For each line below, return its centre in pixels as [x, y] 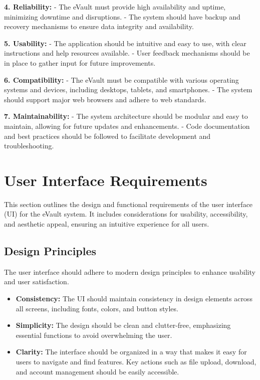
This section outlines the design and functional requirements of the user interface [128, 204]
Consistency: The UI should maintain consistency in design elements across [134, 299]
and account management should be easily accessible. [97, 371]
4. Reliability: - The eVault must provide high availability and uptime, [115, 7]
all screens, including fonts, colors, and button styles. [97, 308]
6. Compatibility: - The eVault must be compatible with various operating [121, 79]
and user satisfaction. [37, 281]
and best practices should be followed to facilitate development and [107, 136]
